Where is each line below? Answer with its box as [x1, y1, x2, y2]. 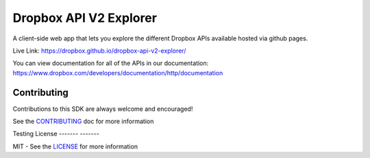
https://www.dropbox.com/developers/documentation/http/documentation [12, 68, 223, 77]
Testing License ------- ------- [12, 130, 99, 138]
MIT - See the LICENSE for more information [12, 142, 138, 150]
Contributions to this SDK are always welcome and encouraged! [12, 105, 193, 113]
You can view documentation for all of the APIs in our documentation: [12, 59, 209, 68]
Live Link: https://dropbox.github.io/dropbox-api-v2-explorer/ [12, 47, 186, 55]
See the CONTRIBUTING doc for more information [12, 117, 154, 126]
